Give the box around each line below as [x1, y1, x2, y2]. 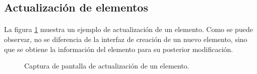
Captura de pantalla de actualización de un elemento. [24, 60, 189, 71]
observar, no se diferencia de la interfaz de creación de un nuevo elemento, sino [4, 33, 247, 44]
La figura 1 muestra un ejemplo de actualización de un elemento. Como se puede [4, 24, 253, 34]
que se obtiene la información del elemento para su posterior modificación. [4, 43, 233, 54]
